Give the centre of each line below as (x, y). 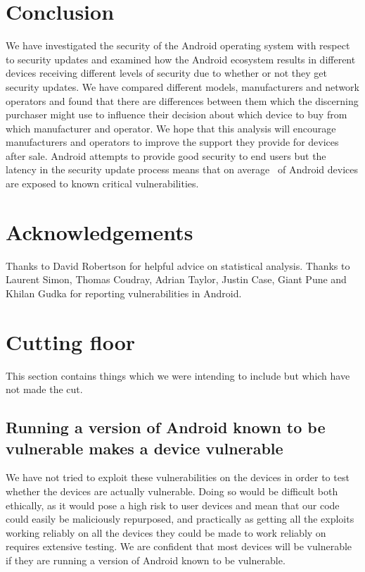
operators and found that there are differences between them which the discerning (182, 100)
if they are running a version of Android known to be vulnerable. (146, 560)
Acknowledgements (100, 231)
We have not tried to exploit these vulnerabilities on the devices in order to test (178, 477)
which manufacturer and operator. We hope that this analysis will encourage (171, 128)
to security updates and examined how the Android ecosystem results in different (181, 59)
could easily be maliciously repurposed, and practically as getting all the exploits (180, 519)
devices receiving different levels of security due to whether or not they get (166, 73)
